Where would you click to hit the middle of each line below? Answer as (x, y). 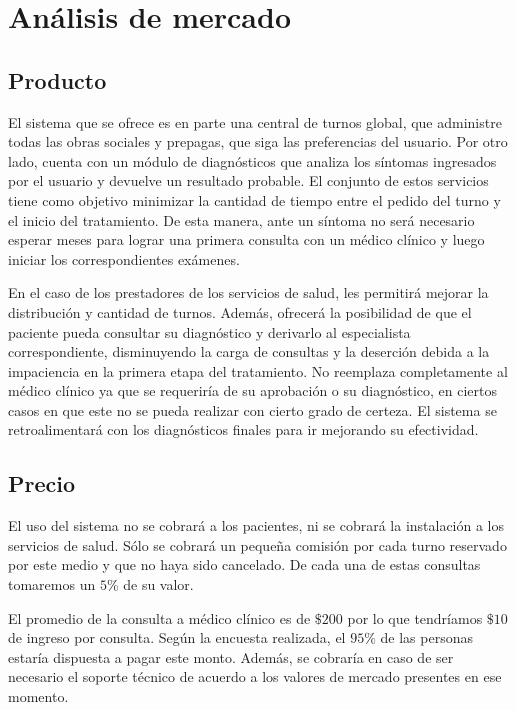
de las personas (426, 637)
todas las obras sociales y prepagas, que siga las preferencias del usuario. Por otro (258, 141)
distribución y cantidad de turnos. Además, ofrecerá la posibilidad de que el (240, 311)
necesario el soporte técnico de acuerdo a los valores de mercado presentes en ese (255, 676)
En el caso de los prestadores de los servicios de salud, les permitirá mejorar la (248, 292)
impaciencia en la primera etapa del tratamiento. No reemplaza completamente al (258, 370)
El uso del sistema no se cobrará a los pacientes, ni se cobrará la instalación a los (256, 525)
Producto (57, 79)
